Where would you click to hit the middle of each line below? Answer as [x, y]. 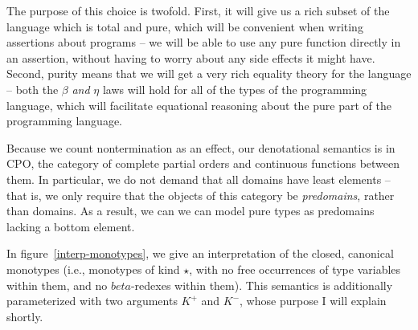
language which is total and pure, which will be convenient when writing [185, 26]
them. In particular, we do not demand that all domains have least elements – [199, 179]
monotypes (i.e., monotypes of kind [93, 269]
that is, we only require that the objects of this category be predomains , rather [201, 195]
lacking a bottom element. [71, 226]
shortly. [25, 316]
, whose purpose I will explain [313, 301]
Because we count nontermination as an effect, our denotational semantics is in [201, 147]
